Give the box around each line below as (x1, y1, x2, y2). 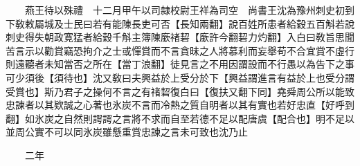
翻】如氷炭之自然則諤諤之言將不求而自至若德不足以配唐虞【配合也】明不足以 (6, 111, 354, 125)
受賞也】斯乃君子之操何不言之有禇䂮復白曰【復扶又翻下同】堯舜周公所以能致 (6, 84, 354, 98)
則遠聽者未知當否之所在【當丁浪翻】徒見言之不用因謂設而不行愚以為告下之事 (6, 57, 354, 71)
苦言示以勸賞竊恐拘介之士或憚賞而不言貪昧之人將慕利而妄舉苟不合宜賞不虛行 (6, 43, 354, 57)
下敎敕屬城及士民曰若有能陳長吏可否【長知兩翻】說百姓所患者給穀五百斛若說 (6, 16, 354, 30)
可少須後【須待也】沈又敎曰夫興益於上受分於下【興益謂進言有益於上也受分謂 (6, 70, 354, 84)
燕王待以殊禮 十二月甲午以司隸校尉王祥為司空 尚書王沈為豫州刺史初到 (24, 3, 354, 17)
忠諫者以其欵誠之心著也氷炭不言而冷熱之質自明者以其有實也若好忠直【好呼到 (6, 98, 354, 112)
